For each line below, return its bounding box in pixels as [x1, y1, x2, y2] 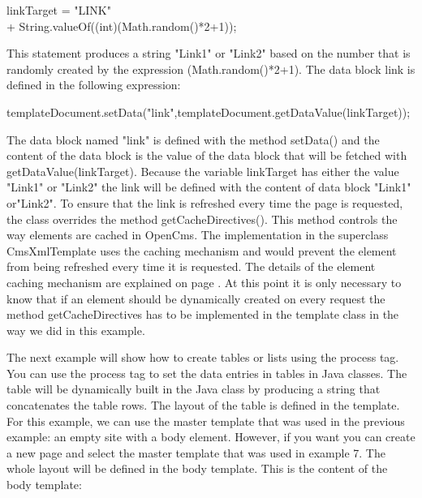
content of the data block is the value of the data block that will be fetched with [6, 147, 407, 164]
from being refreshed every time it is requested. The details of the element [6, 258, 376, 275]
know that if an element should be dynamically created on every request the [6, 290, 385, 307]
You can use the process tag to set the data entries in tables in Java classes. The [6, 364, 407, 381]
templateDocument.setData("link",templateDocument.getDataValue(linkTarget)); [6, 103, 411, 120]
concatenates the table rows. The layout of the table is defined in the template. [6, 397, 400, 414]
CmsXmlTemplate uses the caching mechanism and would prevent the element [6, 242, 397, 259]
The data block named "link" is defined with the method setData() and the [6, 131, 380, 148]
